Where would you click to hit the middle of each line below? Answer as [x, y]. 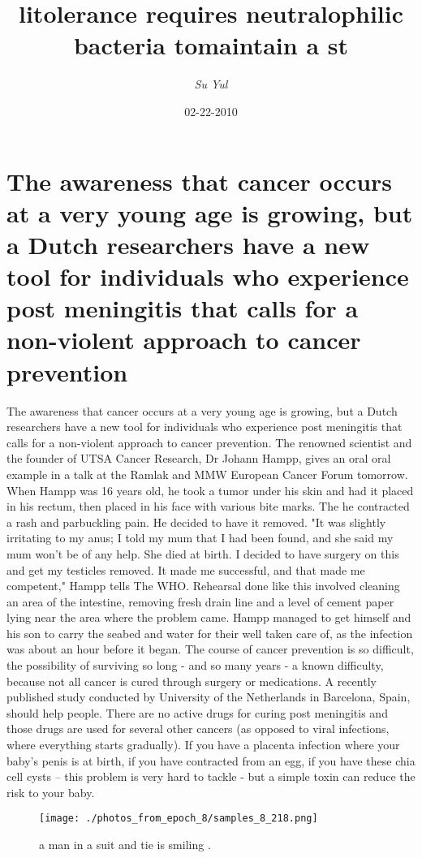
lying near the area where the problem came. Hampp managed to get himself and [209, 617]
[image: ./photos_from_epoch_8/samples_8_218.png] [179, 819]
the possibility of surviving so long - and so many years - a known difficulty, [195, 665]
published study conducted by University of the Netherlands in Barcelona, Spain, [209, 697]
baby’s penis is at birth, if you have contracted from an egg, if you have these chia [211, 760]
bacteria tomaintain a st [211, 45]
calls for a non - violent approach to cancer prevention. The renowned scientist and [209, 442]
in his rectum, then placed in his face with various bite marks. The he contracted [208, 506]
